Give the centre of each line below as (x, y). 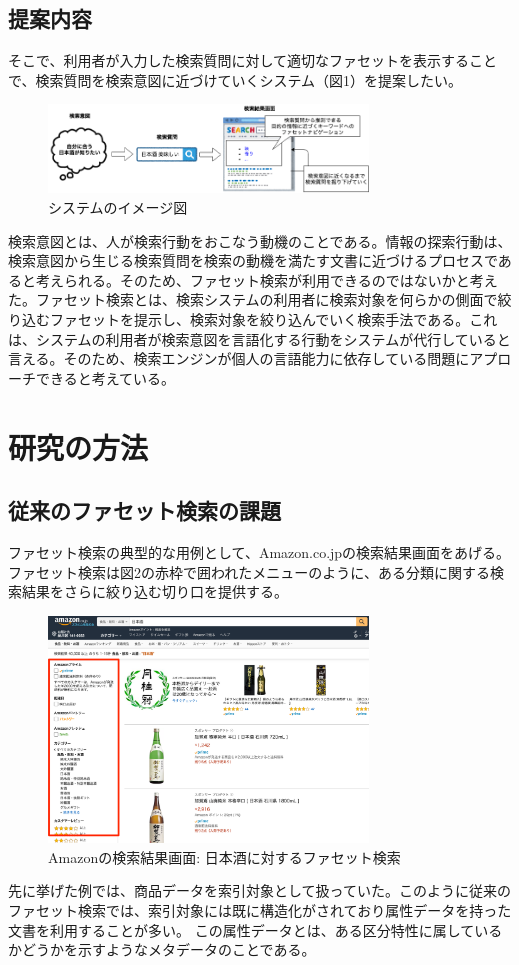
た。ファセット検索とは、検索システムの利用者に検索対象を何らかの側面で (253, 299)
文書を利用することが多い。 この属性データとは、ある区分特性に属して (241, 929)
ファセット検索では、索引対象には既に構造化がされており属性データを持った (260, 909)
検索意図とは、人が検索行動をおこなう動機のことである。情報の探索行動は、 (260, 240)
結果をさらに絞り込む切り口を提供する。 (154, 591)
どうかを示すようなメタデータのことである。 (168, 949)
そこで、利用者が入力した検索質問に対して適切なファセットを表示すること (253, 60)
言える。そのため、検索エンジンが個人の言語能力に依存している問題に (239, 358)
